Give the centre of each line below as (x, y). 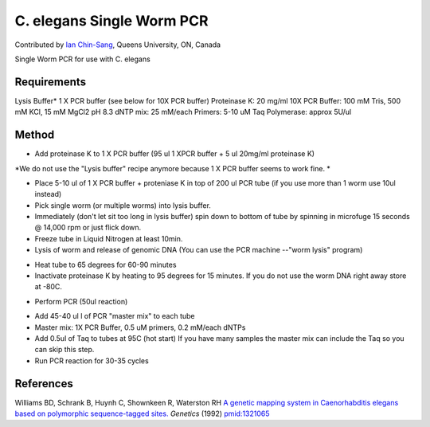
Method (35, 135)
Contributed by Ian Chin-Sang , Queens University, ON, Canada (118, 45)
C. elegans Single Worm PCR (111, 21)
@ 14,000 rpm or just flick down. (88, 228)
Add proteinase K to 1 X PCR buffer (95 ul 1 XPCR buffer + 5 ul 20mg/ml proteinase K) (174, 154)
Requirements (51, 82)
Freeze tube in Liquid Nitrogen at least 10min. (109, 238)
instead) (48, 194)
